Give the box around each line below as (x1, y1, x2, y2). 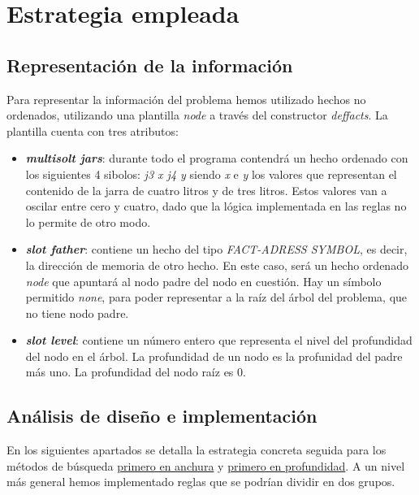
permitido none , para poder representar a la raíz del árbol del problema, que (25, 289, 408, 306)
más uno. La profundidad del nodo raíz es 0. (25, 363, 246, 380)
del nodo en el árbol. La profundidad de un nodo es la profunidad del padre (25, 347, 403, 364)
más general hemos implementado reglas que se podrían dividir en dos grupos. (6, 473, 395, 490)
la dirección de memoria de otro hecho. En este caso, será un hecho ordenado (25, 256, 408, 273)
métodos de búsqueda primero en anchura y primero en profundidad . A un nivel (6, 457, 405, 474)
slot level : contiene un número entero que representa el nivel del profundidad (25, 332, 413, 349)
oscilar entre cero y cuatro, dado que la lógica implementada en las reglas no (25, 198, 407, 215)
